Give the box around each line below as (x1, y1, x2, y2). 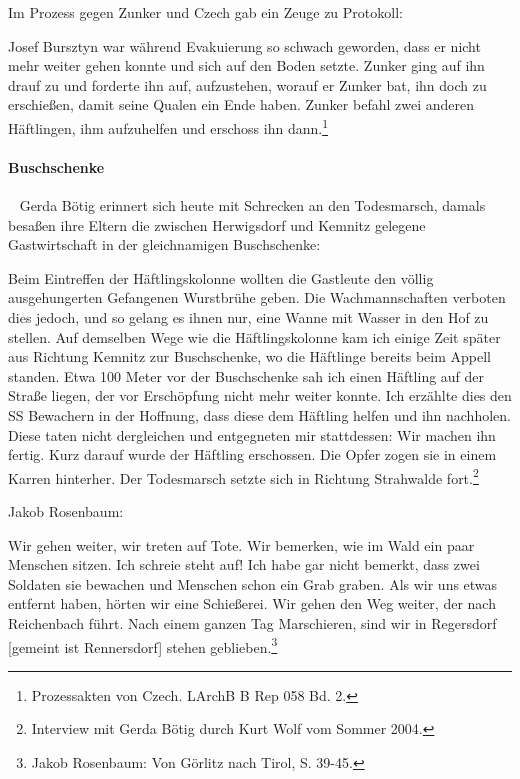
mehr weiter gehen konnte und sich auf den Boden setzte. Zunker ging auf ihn (8, 55, 485, 76)
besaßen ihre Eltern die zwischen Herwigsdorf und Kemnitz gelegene (8, 214, 426, 235)
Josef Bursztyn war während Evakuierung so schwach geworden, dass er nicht (8, 35, 481, 56)
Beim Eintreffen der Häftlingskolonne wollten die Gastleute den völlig (8, 267, 434, 288)
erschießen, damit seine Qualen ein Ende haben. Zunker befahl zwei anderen (8, 94, 474, 115)
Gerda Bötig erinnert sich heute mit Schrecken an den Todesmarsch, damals (19, 195, 486, 216)
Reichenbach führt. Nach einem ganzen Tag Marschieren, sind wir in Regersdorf (8, 612, 497, 633)
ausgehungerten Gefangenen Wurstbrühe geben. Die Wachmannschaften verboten (8, 287, 506, 308)
